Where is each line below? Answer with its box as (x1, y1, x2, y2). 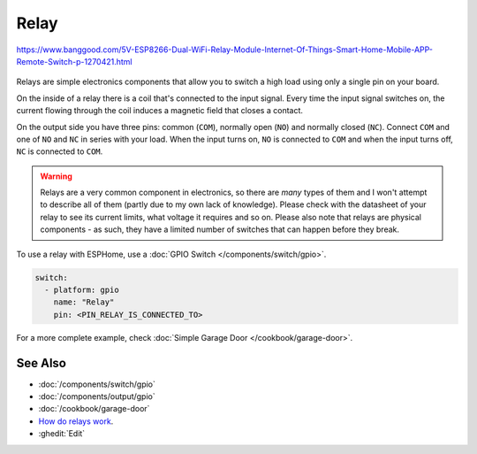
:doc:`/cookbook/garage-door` (38, 404, 150, 414)
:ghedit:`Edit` (38, 428, 86, 439)
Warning (40, 171, 72, 181)
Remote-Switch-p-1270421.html (16, 56, 132, 66)
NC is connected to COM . (16, 146, 103, 157)
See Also (16, 355, 66, 371)
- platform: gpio (44, 285, 119, 295)
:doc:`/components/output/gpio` (38, 391, 155, 402)
